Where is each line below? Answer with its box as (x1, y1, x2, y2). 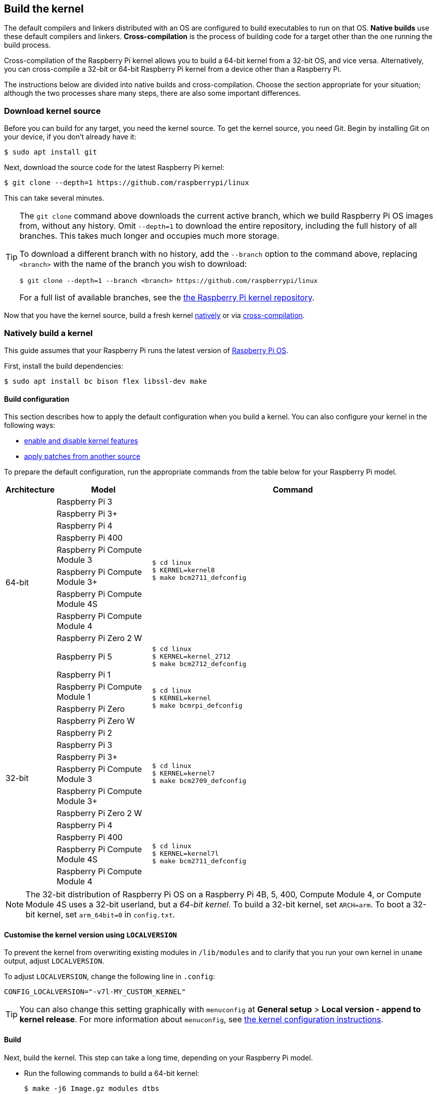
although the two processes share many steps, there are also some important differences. (4, 89, 301, 98)
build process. (4, 41, 51, 50)
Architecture (6, 485, 55, 495)
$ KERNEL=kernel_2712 (152, 653, 231, 661)
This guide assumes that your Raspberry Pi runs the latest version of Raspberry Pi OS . (4, 346, 288, 355)
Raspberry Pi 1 (56, 670, 111, 680)
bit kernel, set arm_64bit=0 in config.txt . (26, 909, 175, 920)
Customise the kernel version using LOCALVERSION (4, 930, 177, 939)
